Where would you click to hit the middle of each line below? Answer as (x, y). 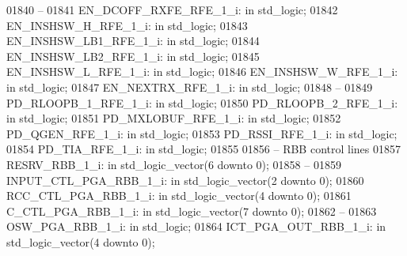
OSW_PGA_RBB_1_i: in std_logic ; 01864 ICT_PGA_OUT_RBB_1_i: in (196, 226)
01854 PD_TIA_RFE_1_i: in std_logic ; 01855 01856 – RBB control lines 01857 (203, 149)
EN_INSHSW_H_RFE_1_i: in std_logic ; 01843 (127, 25)
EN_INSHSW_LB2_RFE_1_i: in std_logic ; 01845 (133, 56)
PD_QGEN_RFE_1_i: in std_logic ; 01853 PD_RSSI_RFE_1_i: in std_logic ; (202, 133)
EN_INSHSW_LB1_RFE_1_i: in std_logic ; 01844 (133, 41)
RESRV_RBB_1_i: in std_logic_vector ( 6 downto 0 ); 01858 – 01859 (174, 164)
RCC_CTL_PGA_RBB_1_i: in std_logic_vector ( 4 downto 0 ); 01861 (179, 196)
